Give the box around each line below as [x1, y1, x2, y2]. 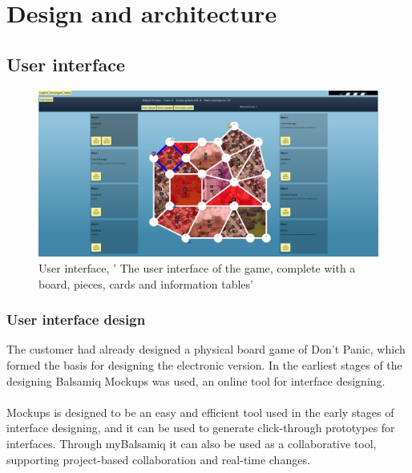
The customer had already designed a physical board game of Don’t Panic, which [6, 341, 406, 358]
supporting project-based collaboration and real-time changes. [6, 451, 310, 467]
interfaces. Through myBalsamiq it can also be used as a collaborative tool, [6, 435, 377, 451]
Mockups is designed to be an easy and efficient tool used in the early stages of [6, 403, 394, 420]
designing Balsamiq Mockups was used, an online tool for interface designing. [6, 372, 386, 389]
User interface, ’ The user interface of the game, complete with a [38, 260, 356, 277]
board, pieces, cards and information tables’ [38, 275, 253, 292]
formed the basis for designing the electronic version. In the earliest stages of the [6, 357, 402, 374]
